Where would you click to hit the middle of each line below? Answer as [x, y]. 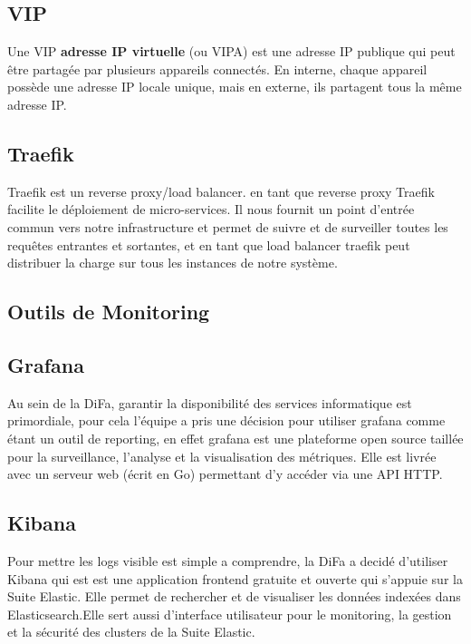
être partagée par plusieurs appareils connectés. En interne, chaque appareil [217, 68]
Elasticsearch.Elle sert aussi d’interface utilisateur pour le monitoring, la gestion [230, 614]
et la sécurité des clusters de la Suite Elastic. [131, 632]
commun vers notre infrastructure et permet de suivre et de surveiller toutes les [228, 226]
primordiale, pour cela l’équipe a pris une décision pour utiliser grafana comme [226, 420]
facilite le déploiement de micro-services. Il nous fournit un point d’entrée [211, 209]
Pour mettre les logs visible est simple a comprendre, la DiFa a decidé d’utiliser [228, 560]
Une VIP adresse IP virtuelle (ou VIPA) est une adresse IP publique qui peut [231, 51]
